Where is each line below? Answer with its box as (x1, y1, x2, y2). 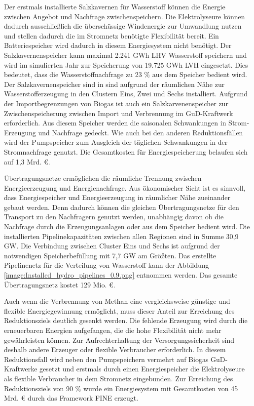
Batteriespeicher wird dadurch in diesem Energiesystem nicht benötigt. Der (4, 40, 232, 50)
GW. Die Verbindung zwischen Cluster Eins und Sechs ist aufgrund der (4, 241, 220, 251)
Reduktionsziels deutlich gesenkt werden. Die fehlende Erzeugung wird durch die (4, 315, 248, 325)
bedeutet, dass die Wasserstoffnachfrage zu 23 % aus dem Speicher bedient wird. (4, 69, 247, 80)
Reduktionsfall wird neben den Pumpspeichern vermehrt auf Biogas (4, 354, 209, 364)
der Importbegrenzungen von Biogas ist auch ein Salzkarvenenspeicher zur (4, 98, 228, 108)
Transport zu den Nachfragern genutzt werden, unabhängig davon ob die (4, 211, 224, 222)
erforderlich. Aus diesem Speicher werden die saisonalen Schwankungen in (4, 118, 226, 128)
